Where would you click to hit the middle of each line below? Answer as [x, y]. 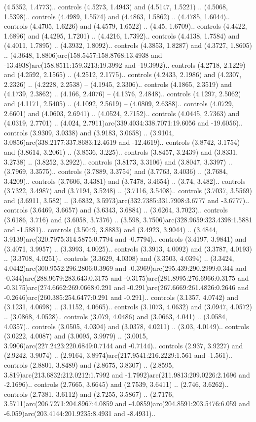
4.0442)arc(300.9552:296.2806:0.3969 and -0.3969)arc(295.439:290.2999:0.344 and [125, 268]
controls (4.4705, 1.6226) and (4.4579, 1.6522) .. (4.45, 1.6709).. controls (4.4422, [126, 26]
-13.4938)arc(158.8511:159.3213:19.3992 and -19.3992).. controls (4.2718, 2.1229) [125, 64]
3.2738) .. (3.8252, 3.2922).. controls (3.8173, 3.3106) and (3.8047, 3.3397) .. [118, 161]
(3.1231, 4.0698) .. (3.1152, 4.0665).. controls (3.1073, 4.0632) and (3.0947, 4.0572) [128, 307]
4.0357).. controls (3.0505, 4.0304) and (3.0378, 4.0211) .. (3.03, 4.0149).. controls [127, 326]
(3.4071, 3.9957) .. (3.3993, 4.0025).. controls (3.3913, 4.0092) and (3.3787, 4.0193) [128, 248]
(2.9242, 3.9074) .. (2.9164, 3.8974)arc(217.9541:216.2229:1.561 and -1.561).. [118, 355]
